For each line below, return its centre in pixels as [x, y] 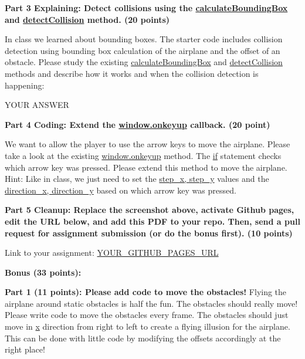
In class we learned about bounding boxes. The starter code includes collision [144, 39]
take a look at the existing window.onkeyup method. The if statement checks [143, 155]
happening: [25, 85]
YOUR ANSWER [37, 105]
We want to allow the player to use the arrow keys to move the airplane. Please [148, 144]
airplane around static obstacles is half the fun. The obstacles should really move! [151, 303]
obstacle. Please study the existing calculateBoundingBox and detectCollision [144, 62]
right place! [25, 349]
